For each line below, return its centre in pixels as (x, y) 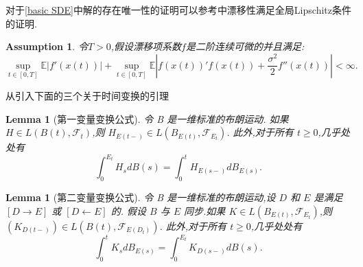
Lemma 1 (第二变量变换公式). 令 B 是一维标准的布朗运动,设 (141, 197)
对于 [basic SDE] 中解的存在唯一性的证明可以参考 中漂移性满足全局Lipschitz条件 (178, 10)
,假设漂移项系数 (146, 46)
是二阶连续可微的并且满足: (245, 46)
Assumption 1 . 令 (47, 46)
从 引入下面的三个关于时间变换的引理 (87, 95)
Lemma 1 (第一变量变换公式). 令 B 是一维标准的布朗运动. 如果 (147, 118)
